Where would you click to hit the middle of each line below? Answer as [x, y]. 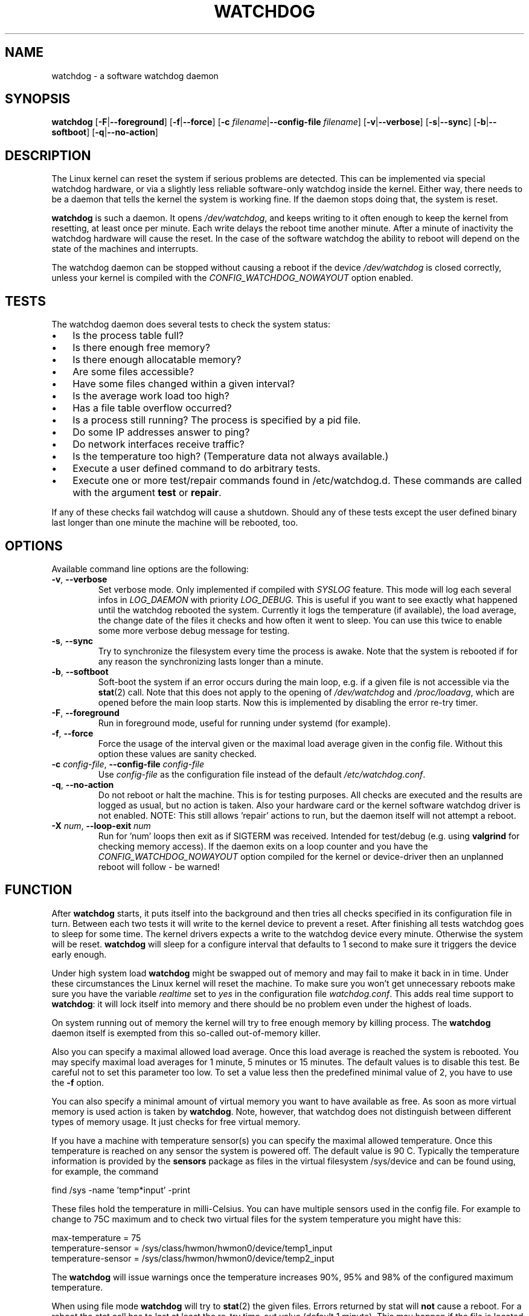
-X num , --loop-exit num [101, 825]
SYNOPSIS [38, 99]
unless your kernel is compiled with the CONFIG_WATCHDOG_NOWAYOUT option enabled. [232, 278]
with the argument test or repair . [147, 493]
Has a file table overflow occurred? [152, 408]
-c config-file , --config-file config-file [128, 764]
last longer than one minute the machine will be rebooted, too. [175, 523]
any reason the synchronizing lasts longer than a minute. [211, 661]
